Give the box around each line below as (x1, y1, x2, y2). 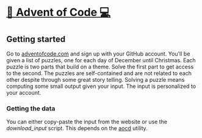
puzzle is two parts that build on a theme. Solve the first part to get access (6, 63, 194, 70)
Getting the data (6, 104, 56, 112)
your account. (6, 89, 41, 96)
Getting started (6, 34, 66, 44)
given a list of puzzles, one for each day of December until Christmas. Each (6, 57, 197, 64)
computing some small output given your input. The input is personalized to (6, 82, 197, 90)
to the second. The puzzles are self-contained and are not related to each (6, 70, 192, 77)
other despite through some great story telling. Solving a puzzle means (6, 76, 185, 83)
